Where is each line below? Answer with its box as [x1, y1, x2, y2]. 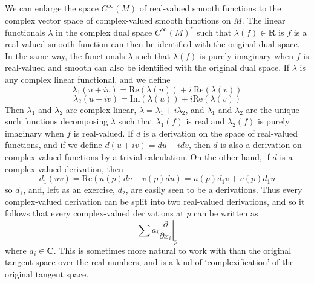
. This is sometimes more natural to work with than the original [53, 244, 292, 256]
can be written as [194, 207, 258, 219]
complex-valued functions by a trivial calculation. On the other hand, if [5, 150, 270, 163]
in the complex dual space [56, 25, 152, 38]
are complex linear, [65, 103, 137, 115]
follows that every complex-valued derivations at [5, 207, 184, 219]
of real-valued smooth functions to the [139, 2, 281, 14]
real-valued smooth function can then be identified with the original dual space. [5, 37, 300, 50]
